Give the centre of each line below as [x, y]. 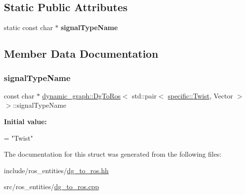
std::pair [144, 95]
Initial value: [25, 121]
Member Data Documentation [81, 54]
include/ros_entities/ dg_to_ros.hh [56, 170]
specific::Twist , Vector [200, 95]
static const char [28, 27]
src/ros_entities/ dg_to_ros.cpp [51, 187]
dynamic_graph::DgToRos [82, 95]
